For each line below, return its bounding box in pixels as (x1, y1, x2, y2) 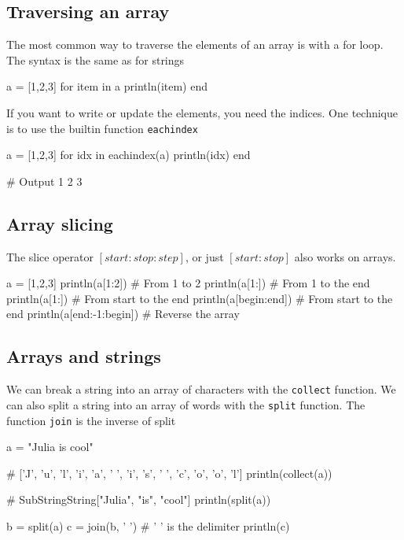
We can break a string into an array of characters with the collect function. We (6, 381, 396, 398)
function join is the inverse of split (6, 412, 176, 428)
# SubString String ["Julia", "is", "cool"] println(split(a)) (6, 491, 271, 508)
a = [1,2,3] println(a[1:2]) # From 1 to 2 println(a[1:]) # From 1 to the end (6, 275, 370, 291)
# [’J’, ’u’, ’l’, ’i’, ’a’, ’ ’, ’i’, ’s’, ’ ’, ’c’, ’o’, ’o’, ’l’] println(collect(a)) (6, 464, 332, 481)
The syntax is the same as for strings (6, 51, 185, 68)
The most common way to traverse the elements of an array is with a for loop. (6, 36, 384, 53)
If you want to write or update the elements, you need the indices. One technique (6, 104, 398, 120)
